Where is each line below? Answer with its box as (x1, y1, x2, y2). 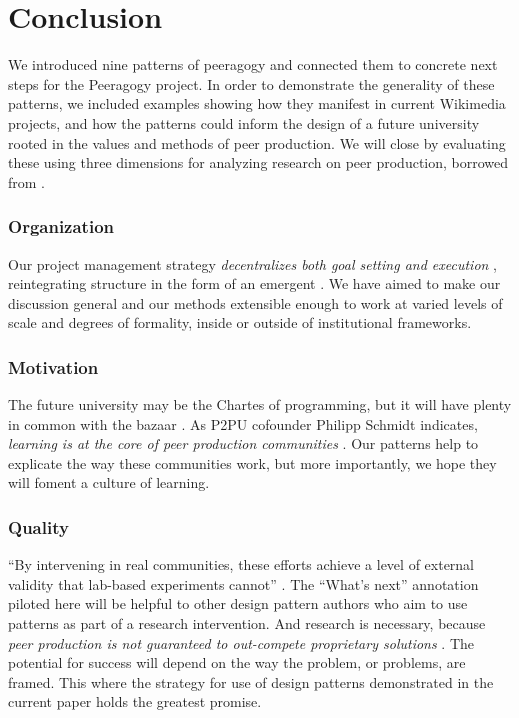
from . (8, 171, 46, 192)
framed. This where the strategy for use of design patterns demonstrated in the (8, 671, 494, 692)
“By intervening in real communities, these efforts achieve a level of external (8, 554, 475, 575)
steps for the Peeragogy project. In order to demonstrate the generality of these (8, 73, 495, 94)
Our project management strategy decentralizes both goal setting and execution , (8, 253, 497, 274)
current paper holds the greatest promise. (8, 691, 262, 712)
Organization (8, 214, 115, 239)
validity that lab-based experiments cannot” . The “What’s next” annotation (8, 573, 479, 594)
